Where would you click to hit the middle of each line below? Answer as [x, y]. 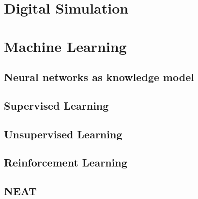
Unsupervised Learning [63, 134]
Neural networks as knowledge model [99, 77]
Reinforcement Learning [66, 162]
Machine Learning [65, 46]
